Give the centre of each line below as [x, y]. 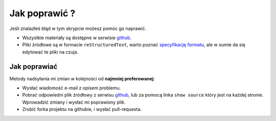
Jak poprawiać [33, 66]
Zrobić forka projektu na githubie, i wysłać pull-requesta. [82, 109]
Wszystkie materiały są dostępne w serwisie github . [77, 38]
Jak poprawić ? [42, 13]
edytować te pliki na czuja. [50, 52]
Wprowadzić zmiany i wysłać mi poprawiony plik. [74, 102]
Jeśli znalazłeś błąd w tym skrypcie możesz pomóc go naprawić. [78, 28]
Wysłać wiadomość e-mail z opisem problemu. [72, 88]
